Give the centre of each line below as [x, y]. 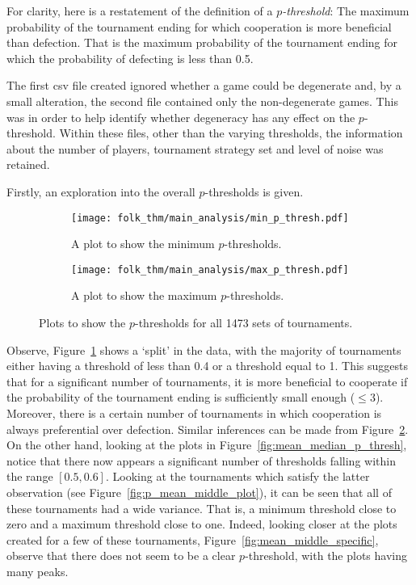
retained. [28, 164]
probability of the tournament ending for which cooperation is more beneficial [199, 26]
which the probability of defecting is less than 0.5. [130, 58]
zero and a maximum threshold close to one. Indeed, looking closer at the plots [202, 524]
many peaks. [38, 571]
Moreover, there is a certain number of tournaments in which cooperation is [194, 413]
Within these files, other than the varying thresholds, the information [231, 133]
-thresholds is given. [254, 191]
